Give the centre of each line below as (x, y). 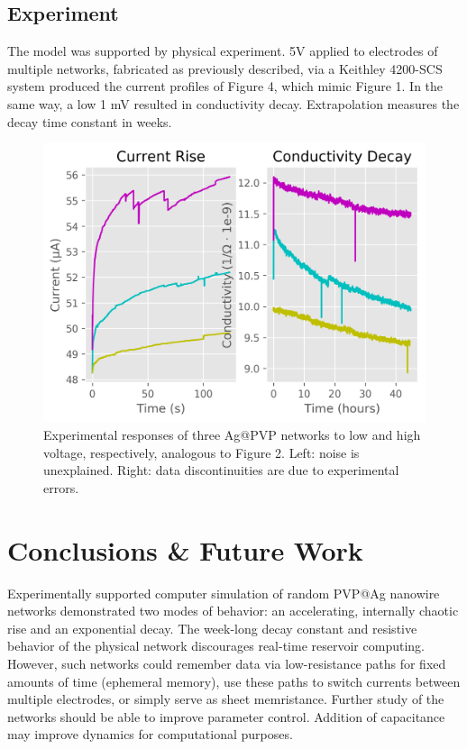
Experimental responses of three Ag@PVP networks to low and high (232, 435)
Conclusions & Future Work (185, 549)
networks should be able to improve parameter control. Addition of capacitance (226, 716)
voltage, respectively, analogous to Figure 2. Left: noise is (201, 452)
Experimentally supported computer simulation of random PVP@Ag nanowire (224, 593)
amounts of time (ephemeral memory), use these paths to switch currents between (234, 681)
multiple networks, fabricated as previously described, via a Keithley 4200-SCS (225, 68)
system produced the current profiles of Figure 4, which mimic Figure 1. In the (225, 86)
